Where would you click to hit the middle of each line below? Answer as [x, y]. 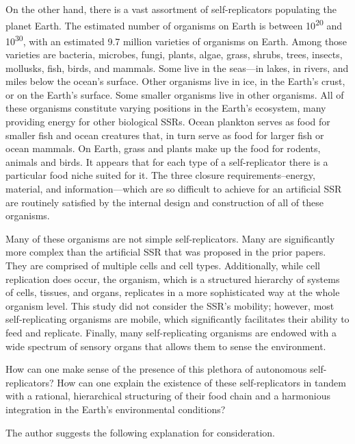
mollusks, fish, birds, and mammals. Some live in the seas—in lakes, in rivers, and [177, 67]
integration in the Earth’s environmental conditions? [116, 409]
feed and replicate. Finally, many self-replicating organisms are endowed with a [171, 332]
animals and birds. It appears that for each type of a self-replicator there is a [167, 161]
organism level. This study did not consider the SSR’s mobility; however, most [170, 305]
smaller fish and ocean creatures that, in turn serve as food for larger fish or [165, 135]
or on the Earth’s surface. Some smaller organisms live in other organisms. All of [175, 94]
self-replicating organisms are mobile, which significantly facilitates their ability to [177, 319]
